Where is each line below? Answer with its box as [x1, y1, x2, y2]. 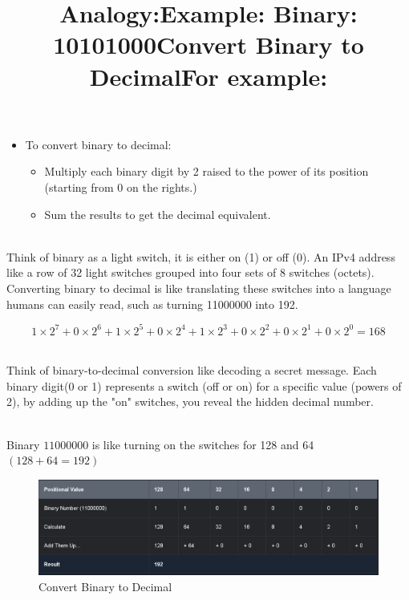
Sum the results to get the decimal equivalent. [44, 205, 271, 222]
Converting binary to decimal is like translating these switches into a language [6, 279, 391, 296]
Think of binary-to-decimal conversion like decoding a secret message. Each [6, 362, 377, 379]
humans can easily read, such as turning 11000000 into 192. [6, 295, 298, 312]
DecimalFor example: [89, 59, 328, 92]
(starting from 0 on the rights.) [44, 178, 197, 195]
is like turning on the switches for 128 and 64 [91, 436, 314, 452]
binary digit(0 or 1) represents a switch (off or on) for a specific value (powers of [6, 377, 402, 394]
